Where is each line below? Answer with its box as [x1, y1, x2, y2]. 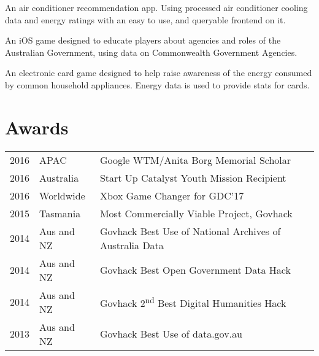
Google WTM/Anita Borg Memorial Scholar [99, 152, 291, 167]
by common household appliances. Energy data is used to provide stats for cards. [5, 78, 310, 91]
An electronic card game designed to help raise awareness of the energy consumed [5, 66, 312, 79]
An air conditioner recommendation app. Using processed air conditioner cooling [5, 1, 308, 14]
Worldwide [39, 188, 85, 203]
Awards [5, 114, 69, 139]
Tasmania [39, 206, 81, 220]
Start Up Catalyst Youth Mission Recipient [99, 170, 286, 185]
